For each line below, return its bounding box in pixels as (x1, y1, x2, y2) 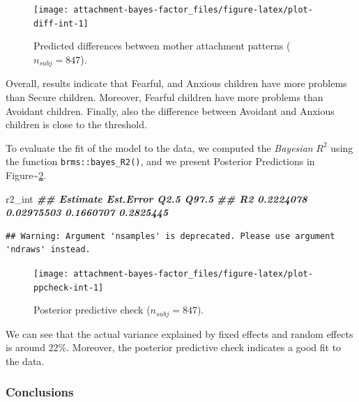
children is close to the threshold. (6, 117, 147, 132)
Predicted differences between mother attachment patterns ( (33, 38, 291, 53)
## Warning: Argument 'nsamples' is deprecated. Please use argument (6, 231, 335, 241)
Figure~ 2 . (6, 167, 47, 182)
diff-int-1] (33, 18, 89, 29)
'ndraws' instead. (6, 245, 91, 255)
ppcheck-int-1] (33, 282, 104, 293)
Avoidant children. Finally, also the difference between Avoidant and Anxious (6, 103, 335, 118)
